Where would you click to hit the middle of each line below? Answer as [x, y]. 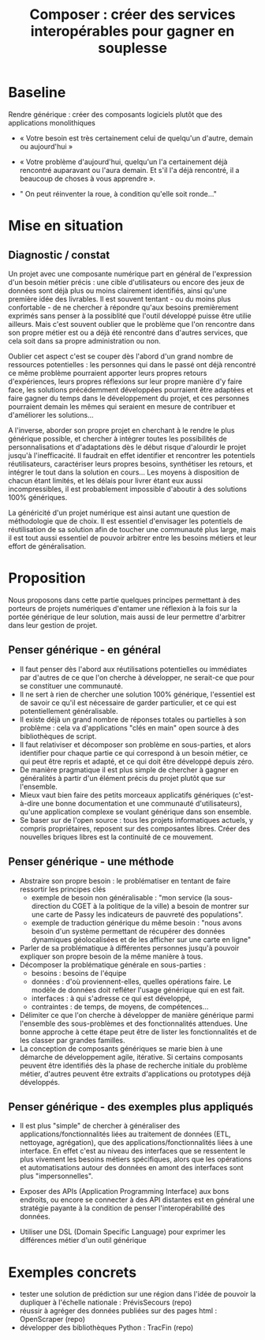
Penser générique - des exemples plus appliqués [131, 1107]
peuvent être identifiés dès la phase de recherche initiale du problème [133, 1065]
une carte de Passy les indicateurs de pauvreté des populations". [137, 914]
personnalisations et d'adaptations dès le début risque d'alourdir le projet [127, 447]
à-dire [30, 803]
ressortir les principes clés [63, 889]
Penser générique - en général [85, 650]
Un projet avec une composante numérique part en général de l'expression [130, 273]
